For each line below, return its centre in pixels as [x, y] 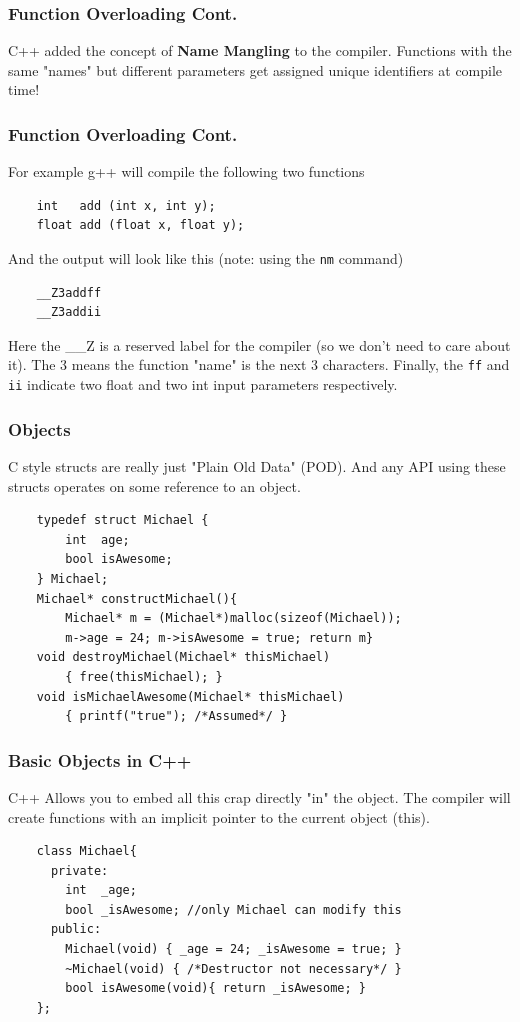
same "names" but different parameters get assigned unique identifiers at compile [255, 69]
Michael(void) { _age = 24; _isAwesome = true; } [233, 949]
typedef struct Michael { [122, 520]
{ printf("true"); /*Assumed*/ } [176, 716]
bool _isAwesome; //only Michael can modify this [233, 909]
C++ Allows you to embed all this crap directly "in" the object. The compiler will [259, 796]
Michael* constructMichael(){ [137, 598]
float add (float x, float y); [140, 225]
